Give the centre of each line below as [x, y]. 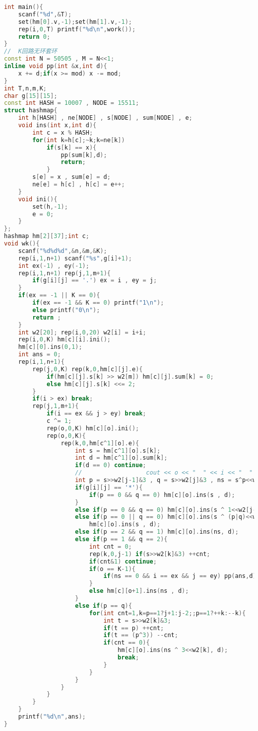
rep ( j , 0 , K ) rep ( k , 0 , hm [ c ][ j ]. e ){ [88, 369]
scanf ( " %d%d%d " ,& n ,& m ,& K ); [63, 251]
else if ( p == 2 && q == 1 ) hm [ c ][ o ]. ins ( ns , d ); [157, 532]
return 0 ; [34, 37]
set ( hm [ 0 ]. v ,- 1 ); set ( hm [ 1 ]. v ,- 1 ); [75, 22]
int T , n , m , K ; [26, 88]
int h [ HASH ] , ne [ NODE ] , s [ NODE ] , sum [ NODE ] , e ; [105, 118]
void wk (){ [22, 244]
